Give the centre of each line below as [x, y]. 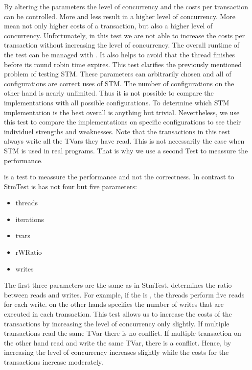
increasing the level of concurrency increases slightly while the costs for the [116, 352]
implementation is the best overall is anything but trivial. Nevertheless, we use [122, 112]
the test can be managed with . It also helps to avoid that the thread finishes [120, 54]
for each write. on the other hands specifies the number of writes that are [114, 304]
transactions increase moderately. [54, 362]
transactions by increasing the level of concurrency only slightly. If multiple [117, 323]
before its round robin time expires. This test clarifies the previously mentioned [123, 64]
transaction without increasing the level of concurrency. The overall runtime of [122, 45]
